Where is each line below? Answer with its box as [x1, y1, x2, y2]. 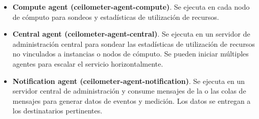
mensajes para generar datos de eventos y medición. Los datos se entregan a [12, 95, 251, 106]
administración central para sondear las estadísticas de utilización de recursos [12, 38, 255, 49]
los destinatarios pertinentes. [12, 105, 103, 116]
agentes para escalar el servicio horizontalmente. [12, 58, 163, 69]
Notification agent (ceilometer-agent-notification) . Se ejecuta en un [12, 75, 245, 86]
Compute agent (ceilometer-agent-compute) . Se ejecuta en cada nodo [12, 2, 250, 12]
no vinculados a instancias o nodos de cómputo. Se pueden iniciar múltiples [12, 48, 249, 59]
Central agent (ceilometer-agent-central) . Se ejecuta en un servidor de [12, 28, 250, 39]
